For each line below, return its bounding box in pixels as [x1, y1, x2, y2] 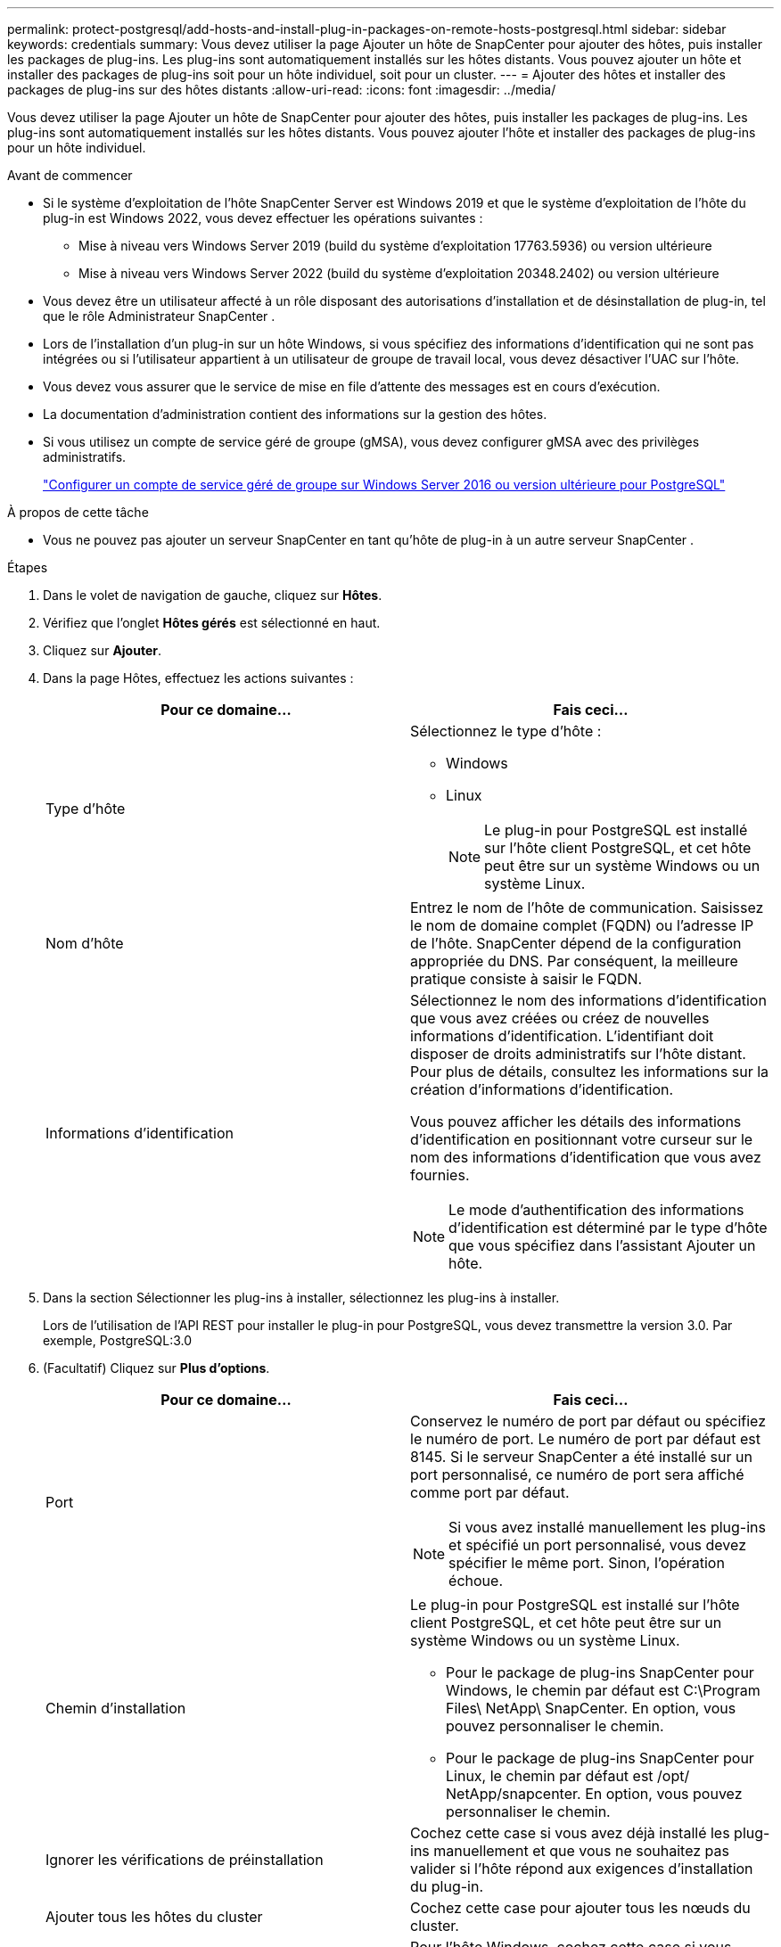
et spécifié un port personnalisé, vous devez [448, 1536, 746, 1554]
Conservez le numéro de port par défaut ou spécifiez [410, 1412, 767, 1430]
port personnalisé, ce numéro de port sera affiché [410, 1466, 744, 1483]
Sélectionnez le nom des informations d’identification [410, 991, 767, 1009]
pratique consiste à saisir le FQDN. [410, 970, 643, 988]
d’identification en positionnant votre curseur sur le [410, 1130, 753, 1148]
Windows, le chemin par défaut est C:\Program [446, 1681, 760, 1699]
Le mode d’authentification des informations [448, 1201, 744, 1219]
